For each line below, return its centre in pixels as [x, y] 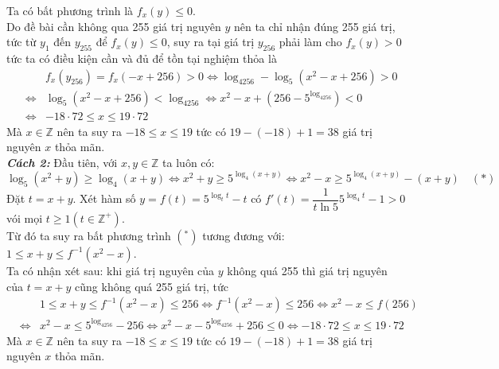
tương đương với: [244, 235]
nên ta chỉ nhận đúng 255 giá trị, [314, 26]
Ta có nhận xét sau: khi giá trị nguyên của [111, 270]
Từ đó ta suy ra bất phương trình [89, 235]
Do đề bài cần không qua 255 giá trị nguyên [114, 26]
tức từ [21, 42]
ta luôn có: [189, 162]
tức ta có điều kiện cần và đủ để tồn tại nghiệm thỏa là [142, 58]
